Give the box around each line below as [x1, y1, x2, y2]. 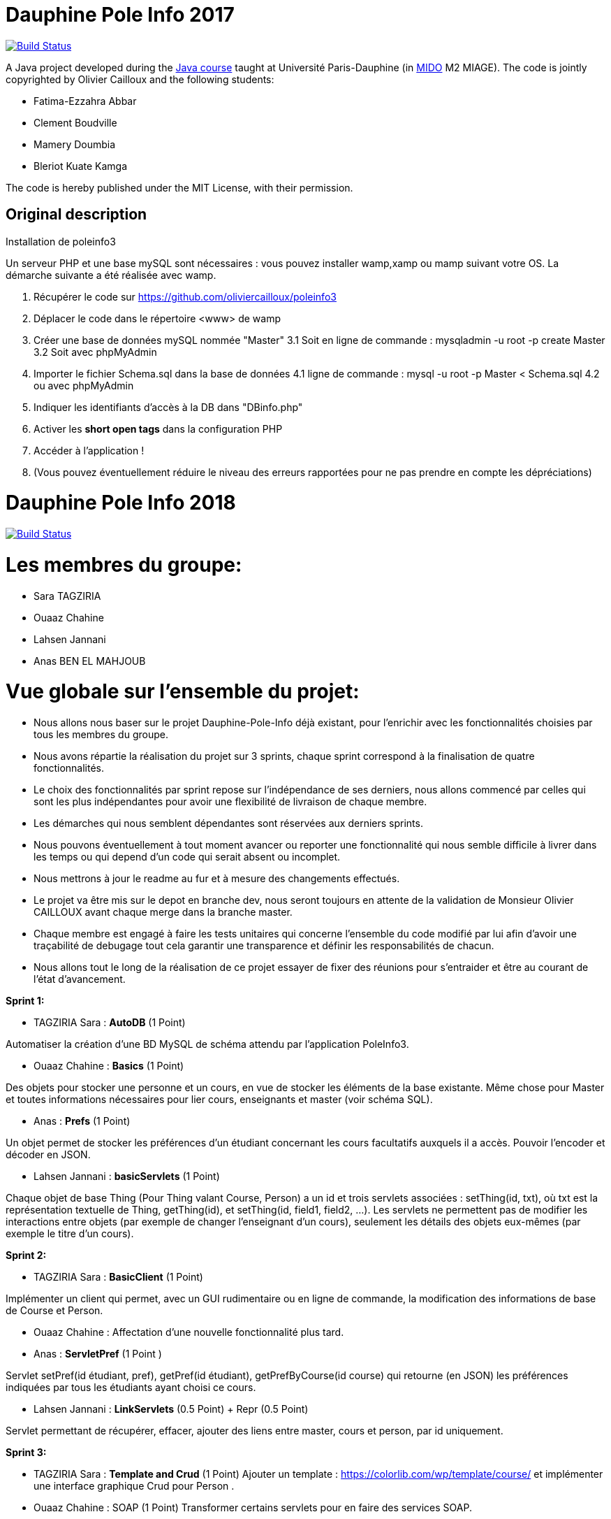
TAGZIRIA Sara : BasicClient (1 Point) [34, 1271, 203, 1283]
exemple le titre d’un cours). [6, 1228, 134, 1240]
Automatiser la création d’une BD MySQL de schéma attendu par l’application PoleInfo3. [6, 1038, 409, 1051]
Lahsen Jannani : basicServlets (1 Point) [34, 1170, 220, 1183]
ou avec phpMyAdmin [34, 379, 134, 391]
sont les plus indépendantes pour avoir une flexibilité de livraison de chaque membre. [34, 796, 427, 808]
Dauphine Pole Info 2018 [6, 491, 236, 515]
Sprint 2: [6, 1249, 47, 1262]
